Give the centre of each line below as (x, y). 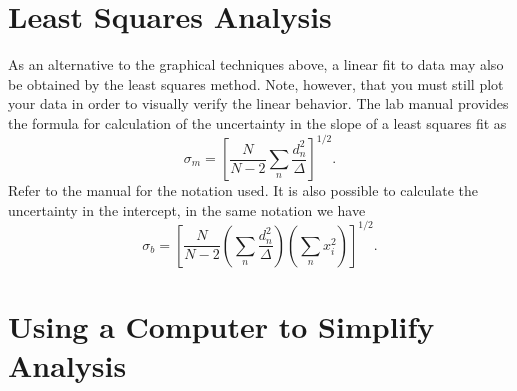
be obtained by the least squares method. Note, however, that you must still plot (256, 83)
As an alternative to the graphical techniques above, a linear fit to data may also (256, 64)
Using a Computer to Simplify (221, 325)
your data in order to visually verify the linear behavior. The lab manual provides (258, 103)
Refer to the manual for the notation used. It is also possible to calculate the (243, 190)
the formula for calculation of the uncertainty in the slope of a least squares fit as (257, 122)
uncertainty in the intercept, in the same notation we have (187, 209)
